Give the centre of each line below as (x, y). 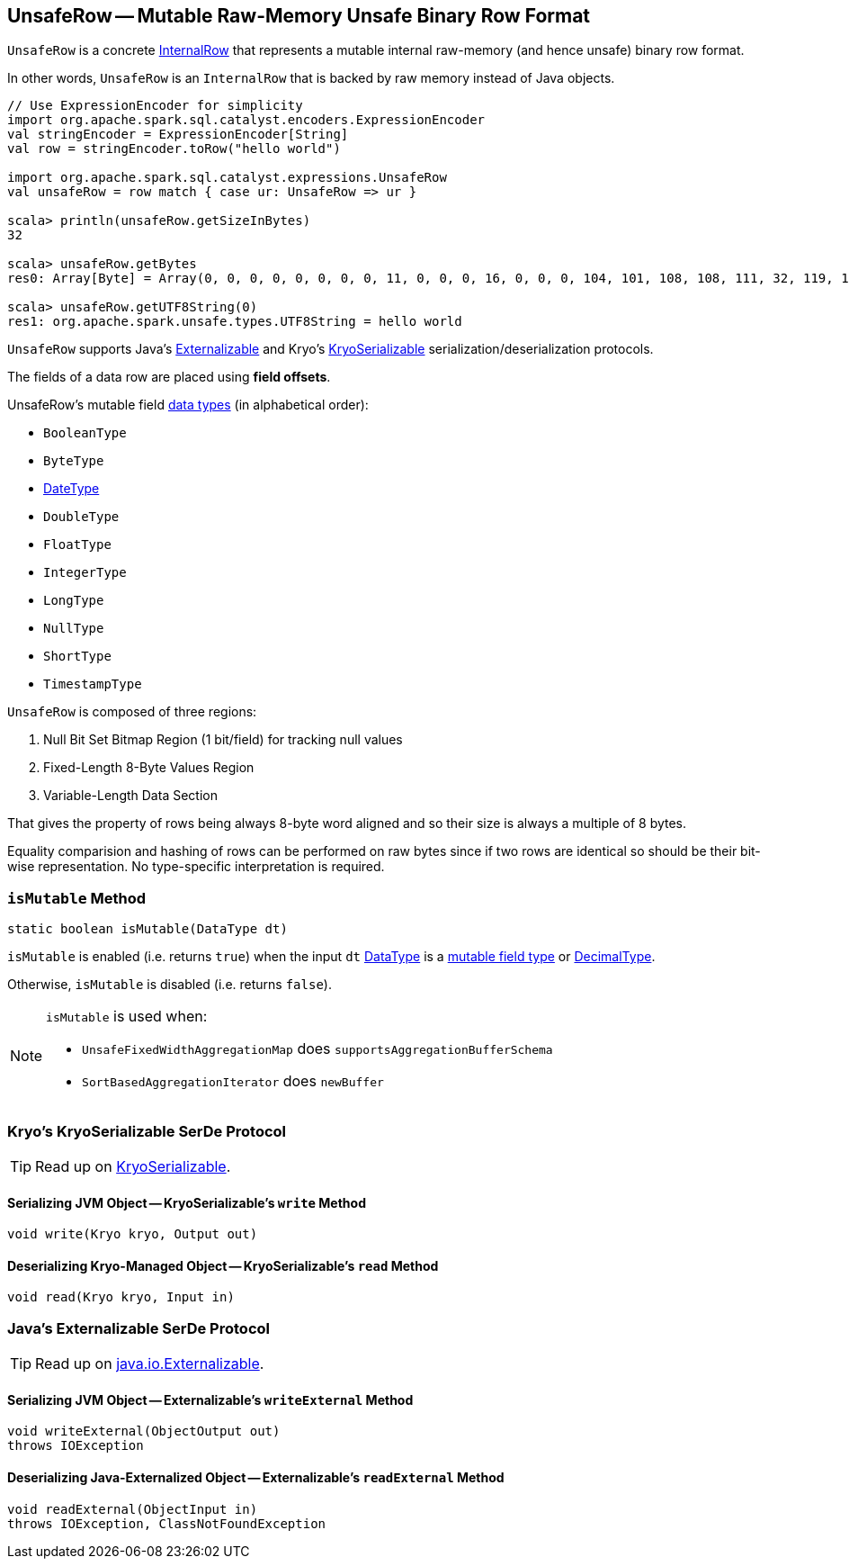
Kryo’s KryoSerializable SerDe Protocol (147, 1131)
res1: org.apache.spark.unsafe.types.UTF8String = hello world (235, 322)
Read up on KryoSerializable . (133, 1166)
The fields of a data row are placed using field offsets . (169, 377)
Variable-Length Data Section (130, 796)
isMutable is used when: (127, 1017)
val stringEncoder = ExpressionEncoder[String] (178, 135)
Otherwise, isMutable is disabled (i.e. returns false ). (170, 985)
